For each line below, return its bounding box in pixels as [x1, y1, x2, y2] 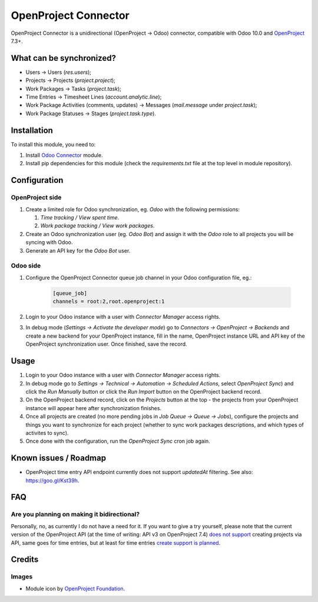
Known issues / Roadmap [11, 453, 106, 463]
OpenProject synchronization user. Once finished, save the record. [25, 341, 188, 348]
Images [11, 572, 33, 581]
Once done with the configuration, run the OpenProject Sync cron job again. [25, 437, 210, 445]
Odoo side [11, 261, 41, 270]
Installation [11, 125, 53, 135]
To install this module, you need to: [11, 140, 96, 148]
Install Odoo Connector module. [25, 152, 103, 159]
